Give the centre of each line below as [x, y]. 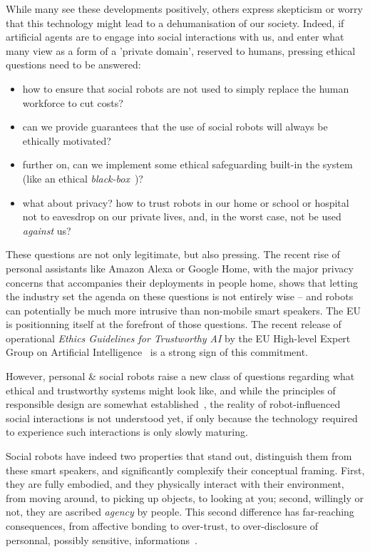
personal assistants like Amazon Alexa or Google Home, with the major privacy [180, 268]
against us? [47, 230]
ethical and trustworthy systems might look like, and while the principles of [171, 390]
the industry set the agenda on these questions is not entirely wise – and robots [180, 296]
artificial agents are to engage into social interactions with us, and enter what [175, 37]
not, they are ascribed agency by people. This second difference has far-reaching [180, 512]
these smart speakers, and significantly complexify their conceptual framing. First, [185, 470]
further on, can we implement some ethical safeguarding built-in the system [187, 164]
